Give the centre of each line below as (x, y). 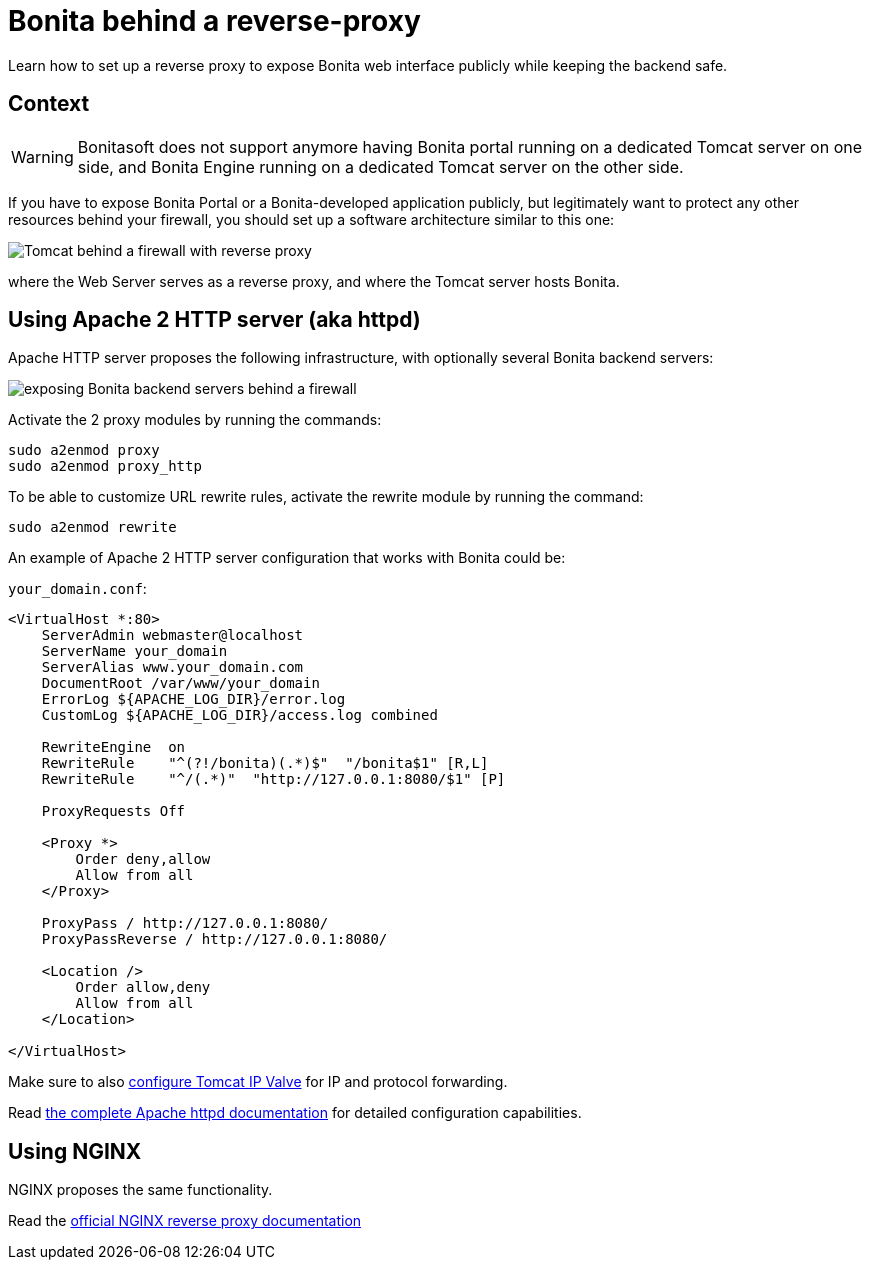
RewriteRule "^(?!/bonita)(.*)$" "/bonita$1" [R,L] (265, 763)
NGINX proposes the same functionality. (140, 1190)
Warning (42, 156)
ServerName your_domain (134, 651)
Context (49, 104)
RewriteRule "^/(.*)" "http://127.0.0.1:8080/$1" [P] (273, 779)
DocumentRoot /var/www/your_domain (180, 683)
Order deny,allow (143, 859)
